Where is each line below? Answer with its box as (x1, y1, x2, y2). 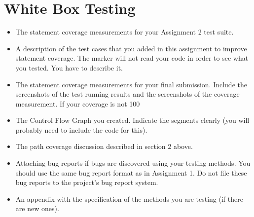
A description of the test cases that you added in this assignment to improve (15, 43, 247, 53)
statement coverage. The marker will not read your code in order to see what (15, 53, 249, 63)
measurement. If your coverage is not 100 (15, 98, 140, 108)
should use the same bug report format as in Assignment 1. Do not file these (15, 167, 247, 178)
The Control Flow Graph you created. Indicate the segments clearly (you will (15, 115, 250, 125)
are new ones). (15, 203, 59, 214)
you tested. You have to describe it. (15, 62, 123, 72)
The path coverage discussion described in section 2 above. (15, 141, 193, 151)
